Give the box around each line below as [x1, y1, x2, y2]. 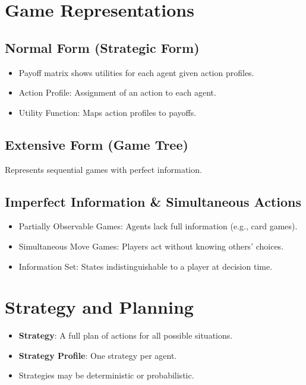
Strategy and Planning [5, 295, 194, 319]
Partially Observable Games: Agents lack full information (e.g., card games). [18, 220, 298, 232]
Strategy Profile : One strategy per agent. [18, 349, 177, 361]
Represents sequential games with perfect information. [5, 163, 202, 175]
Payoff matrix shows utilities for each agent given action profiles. [18, 66, 254, 78]
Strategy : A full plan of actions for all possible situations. [18, 329, 233, 342]
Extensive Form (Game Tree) [5, 135, 188, 153]
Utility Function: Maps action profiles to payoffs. [18, 106, 197, 118]
